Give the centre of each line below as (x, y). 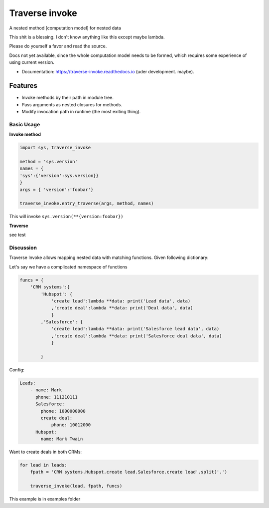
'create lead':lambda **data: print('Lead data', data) (121, 301)
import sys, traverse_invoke (55, 148)
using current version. (32, 62)
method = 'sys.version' (49, 162)
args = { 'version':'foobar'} (57, 189)
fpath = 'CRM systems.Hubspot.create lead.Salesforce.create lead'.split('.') (129, 472)
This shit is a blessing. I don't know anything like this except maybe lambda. (87, 37)
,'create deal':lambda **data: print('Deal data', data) (122, 308)
